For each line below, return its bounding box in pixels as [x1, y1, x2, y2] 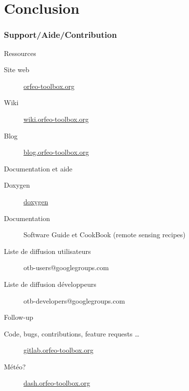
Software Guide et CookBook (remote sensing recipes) [24, 229, 186, 240]
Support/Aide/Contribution [4, 28, 117, 41]
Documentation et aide [4, 163, 72, 173]
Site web [4, 64, 29, 75]
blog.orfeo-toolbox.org [24, 147, 89, 157]
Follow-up [4, 312, 33, 322]
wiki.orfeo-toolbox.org [24, 113, 89, 124]
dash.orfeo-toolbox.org [24, 378, 90, 388]
